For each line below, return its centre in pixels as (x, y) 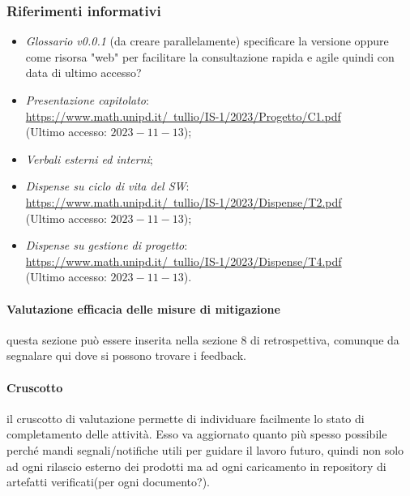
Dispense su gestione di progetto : (107, 245)
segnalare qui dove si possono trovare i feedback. (126, 355)
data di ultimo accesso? (83, 73)
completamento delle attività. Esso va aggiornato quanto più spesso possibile (197, 434)
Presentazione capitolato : (87, 100)
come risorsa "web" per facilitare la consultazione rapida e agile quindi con (210, 56)
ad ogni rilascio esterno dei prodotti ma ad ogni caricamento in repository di (196, 466)
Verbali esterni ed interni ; (89, 158)
